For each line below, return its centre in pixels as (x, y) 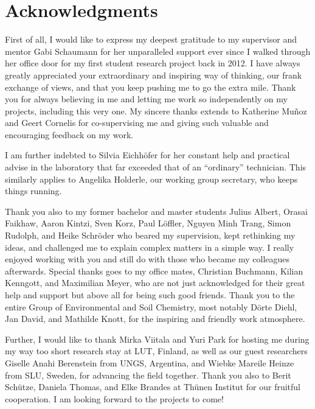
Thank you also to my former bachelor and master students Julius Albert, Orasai (156, 211)
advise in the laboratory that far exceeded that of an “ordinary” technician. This (156, 167)
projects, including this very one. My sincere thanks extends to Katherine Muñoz (156, 110)
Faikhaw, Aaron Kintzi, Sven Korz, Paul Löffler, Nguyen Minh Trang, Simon (148, 223)
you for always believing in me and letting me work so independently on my (146, 99)
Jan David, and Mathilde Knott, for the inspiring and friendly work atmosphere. (155, 319)
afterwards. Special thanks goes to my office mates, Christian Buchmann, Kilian (154, 271)
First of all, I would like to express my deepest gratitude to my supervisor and (151, 39)
